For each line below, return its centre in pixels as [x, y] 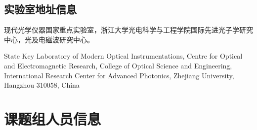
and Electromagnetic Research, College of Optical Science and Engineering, [118, 65]
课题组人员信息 [53, 118]
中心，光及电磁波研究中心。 [49, 39]
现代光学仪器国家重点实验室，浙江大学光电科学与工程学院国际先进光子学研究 [128, 30]
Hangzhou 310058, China [42, 85]
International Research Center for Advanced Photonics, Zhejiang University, [119, 75]
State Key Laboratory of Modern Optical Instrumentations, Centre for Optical [123, 56]
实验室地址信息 [40, 9]
